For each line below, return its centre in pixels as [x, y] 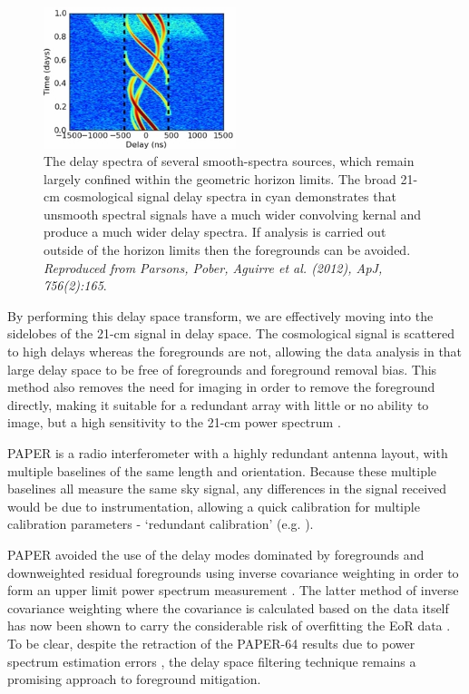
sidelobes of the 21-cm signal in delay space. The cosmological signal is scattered [231, 333]
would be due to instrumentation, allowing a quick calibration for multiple [214, 506]
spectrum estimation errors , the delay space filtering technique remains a [212, 661]
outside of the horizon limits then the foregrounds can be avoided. [227, 250]
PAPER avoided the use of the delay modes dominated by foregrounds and [216, 554]
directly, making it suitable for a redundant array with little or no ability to [218, 404]
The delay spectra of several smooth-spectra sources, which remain [229, 161]
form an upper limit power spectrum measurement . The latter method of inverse [233, 590]
